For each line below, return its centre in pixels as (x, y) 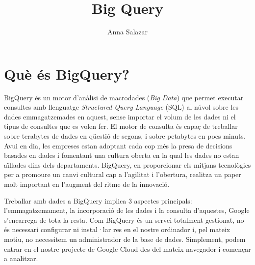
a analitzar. (21, 258)
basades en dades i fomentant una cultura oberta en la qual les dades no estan (122, 155)
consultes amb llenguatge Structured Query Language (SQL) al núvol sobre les (121, 107)
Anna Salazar (127, 32)
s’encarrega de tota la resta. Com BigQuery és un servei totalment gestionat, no (124, 220)
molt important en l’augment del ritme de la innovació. (87, 184)
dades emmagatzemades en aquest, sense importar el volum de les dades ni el (120, 116)
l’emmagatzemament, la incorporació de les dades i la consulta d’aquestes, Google (127, 210)
